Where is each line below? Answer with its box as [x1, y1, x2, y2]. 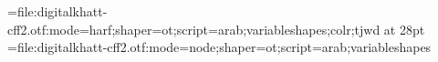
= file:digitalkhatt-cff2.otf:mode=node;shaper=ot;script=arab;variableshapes [7, 37, 432, 57]
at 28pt [383, 19, 425, 38]
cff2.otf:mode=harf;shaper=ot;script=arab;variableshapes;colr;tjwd [7, 19, 381, 38]
